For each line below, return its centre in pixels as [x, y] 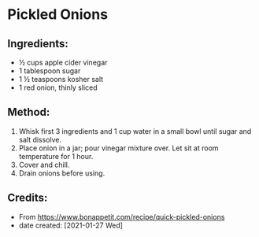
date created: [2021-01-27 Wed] [71, 225]
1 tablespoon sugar [50, 71]
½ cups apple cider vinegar [63, 62]
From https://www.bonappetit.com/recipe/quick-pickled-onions [122, 217]
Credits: [28, 198]
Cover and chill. [44, 165]
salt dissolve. [40, 139]
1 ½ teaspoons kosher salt [61, 79]
